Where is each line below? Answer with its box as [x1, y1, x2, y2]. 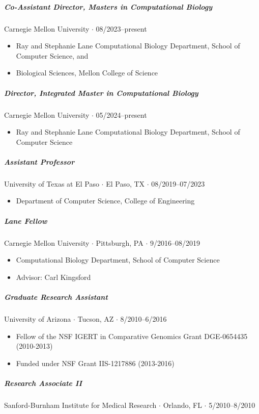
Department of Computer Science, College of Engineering [16, 195, 195, 206]
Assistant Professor [4, 156, 75, 167]
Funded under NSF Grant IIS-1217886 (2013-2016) [16, 357, 175, 368]
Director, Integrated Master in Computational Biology [4, 87, 198, 98]
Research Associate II [4, 377, 82, 388]
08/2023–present [96, 23, 147, 34]
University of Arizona [4, 313, 71, 324]
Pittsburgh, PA [96, 237, 143, 248]
